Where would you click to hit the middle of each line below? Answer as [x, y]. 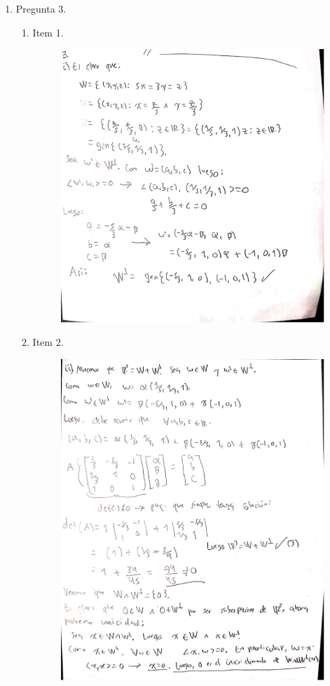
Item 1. [48, 32]
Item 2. [48, 342]
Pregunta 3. [41, 8]
